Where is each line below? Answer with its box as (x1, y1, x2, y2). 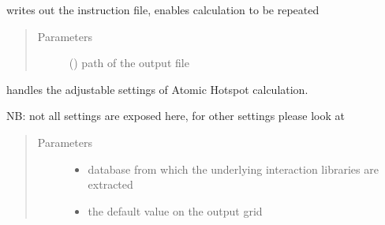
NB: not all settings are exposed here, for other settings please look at (6, 107, 345, 124)
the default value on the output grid (88, 202, 263, 219)
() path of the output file (69, 54, 189, 71)
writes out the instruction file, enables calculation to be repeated (6, 2, 320, 17)
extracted (88, 176, 133, 193)
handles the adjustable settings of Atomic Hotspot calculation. (6, 81, 308, 97)
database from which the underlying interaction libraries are (88, 160, 379, 177)
